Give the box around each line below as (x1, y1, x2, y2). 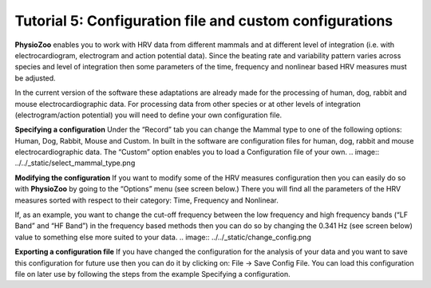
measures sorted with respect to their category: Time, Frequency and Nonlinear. (14, 195, 279, 205)
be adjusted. (14, 73, 56, 83)
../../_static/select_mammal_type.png (14, 158, 136, 168)
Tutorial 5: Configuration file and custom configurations (14, 12, 393, 30)
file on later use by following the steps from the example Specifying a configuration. (14, 269, 291, 278)
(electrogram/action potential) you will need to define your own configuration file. (14, 110, 283, 120)
